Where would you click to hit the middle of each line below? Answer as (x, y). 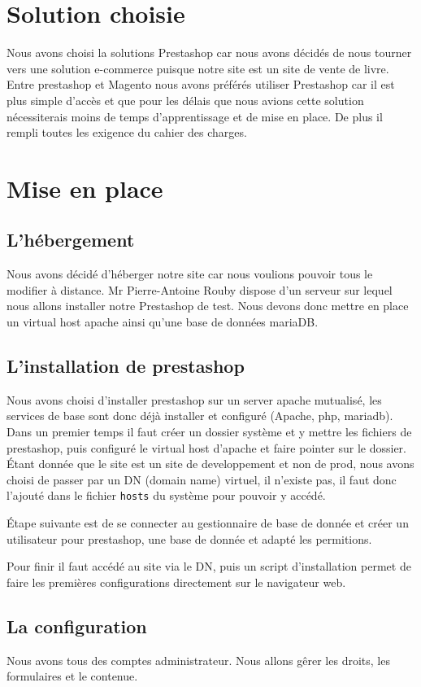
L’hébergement (71, 240)
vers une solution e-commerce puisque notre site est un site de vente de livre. (198, 68)
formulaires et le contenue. (72, 676)
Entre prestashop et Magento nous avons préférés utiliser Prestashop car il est (201, 84)
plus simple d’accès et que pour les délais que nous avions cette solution (185, 100)
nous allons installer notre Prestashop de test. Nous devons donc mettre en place (208, 306)
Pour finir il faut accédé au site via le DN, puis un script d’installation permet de (209, 566)
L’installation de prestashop (126, 366)
